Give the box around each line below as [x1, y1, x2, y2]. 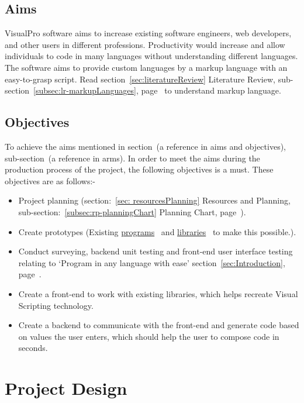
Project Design [5, 376, 127, 400]
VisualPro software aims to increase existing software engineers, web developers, [5, 27, 292, 39]
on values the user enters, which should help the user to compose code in [18, 330, 279, 342]
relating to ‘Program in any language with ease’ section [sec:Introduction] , [18, 256, 285, 268]
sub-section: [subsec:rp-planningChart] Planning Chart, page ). [18, 205, 246, 218]
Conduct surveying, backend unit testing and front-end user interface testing [18, 245, 293, 257]
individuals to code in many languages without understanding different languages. [5, 50, 298, 62]
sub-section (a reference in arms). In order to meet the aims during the [5, 151, 260, 164]
